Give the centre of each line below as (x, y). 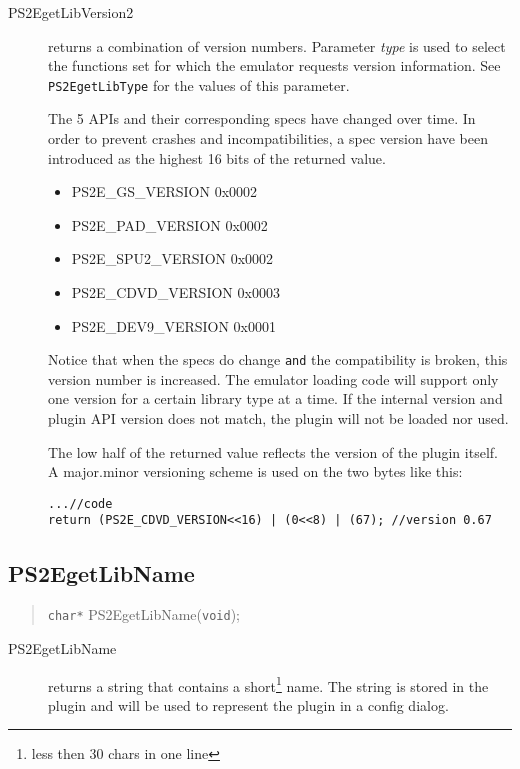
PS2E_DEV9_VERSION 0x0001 (174, 325)
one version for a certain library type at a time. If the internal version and (275, 398)
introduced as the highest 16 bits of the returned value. (217, 157)
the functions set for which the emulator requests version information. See (274, 65)
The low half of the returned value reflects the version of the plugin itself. (273, 451)
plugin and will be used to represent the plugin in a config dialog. (248, 704)
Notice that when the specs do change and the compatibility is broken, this (278, 359)
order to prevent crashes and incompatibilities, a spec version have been (268, 138)
